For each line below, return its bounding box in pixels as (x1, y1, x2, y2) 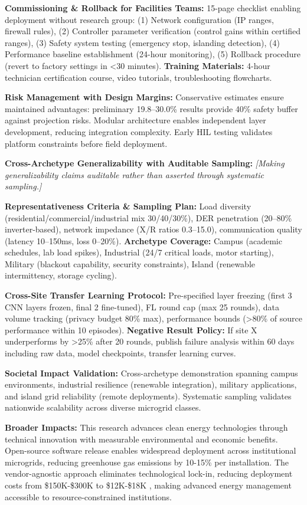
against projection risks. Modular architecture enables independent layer (5, 114, 266, 126)
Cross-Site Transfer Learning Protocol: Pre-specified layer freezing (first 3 (5, 289, 292, 301)
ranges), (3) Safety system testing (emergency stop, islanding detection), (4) (5, 36, 280, 48)
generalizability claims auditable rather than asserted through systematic (5, 168, 264, 181)
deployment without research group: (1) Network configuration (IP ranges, (5, 13, 274, 25)
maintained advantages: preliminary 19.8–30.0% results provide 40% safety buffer (5, 102, 298, 114)
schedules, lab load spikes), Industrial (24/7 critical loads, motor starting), (5, 246, 274, 258)
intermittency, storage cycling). (5, 269, 117, 281)
